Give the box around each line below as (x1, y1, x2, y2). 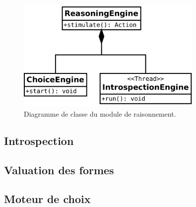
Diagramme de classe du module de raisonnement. (24, 108, 176, 119)
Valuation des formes (4, 162, 114, 177)
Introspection (4, 133, 74, 148)
